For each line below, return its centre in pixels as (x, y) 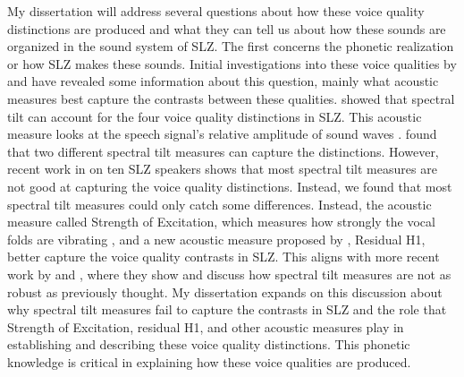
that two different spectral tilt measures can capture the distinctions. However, (223, 151)
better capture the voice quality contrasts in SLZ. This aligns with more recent (224, 257)
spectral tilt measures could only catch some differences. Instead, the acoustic (219, 204)
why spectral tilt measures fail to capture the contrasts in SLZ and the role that (227, 309)
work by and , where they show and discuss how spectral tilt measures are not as (229, 274)
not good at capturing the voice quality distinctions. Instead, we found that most (230, 186)
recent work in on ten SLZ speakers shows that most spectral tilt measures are (222, 169)
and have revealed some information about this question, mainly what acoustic (223, 81)
